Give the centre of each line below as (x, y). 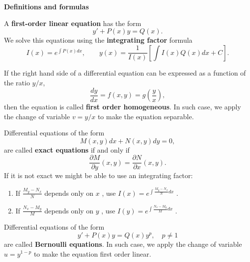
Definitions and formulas (46, 6)
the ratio (17, 82)
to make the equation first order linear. (92, 253)
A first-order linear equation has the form (73, 23)
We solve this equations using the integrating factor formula (98, 40)
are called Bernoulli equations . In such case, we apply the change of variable (123, 244)
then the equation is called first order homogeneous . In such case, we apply (123, 107)
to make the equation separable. (146, 116)
